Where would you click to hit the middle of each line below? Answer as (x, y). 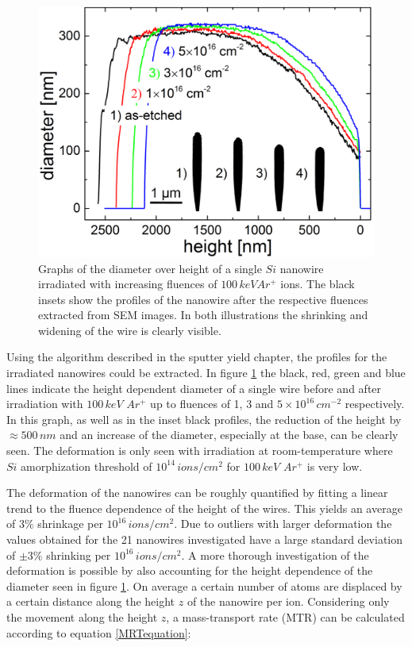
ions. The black (318, 284)
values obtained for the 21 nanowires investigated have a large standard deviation (205, 539)
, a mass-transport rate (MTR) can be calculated (285, 616)
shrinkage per (70, 524)
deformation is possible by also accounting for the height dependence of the (190, 570)
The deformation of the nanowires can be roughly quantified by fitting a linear (197, 493)
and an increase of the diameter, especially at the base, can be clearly (229, 435)
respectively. (375, 404)
